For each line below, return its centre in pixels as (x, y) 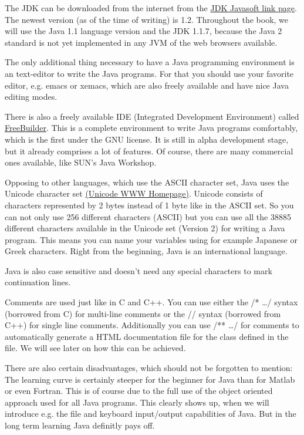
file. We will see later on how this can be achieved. (95, 348)
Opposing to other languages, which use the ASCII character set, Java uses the (147, 182)
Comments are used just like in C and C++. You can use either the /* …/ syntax (151, 302)
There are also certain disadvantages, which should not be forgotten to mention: (149, 368)
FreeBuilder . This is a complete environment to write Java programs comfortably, (151, 128)
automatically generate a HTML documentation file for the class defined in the (147, 336)
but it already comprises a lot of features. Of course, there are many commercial (149, 151)
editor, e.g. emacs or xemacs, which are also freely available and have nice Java (147, 85)
